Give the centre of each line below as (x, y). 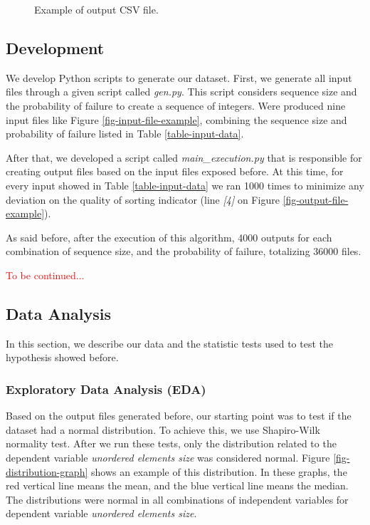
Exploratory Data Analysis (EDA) (106, 389)
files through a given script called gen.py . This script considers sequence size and (181, 92)
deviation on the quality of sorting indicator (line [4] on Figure (143, 199)
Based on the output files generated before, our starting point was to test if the (179, 416)
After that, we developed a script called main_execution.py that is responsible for (184, 157)
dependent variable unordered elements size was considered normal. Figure (168, 457)
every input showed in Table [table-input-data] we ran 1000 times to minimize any (185, 185)
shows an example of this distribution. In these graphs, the (219, 471)
